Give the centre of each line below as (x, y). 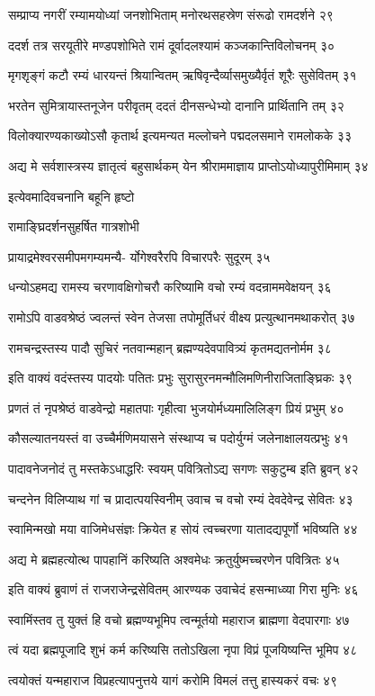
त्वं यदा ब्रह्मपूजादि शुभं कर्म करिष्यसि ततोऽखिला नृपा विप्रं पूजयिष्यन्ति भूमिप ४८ (183, 650)
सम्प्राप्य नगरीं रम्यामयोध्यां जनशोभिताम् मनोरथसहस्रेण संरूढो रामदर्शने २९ (171, 14)
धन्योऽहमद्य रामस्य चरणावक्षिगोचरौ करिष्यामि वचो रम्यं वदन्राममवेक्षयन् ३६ (170, 287)
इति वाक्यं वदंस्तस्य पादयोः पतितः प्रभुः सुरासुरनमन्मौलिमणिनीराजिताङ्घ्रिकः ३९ (181, 378)
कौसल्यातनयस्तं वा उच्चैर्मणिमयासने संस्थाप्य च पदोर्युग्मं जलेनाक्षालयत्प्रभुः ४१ (179, 438)
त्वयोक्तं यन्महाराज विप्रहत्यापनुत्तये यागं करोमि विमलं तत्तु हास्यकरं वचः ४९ (173, 680)
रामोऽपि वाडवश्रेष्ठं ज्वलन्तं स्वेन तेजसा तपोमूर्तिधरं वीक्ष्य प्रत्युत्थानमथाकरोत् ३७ (182, 316)
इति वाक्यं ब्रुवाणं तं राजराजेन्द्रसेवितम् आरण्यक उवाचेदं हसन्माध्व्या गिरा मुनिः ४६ (183, 589)
